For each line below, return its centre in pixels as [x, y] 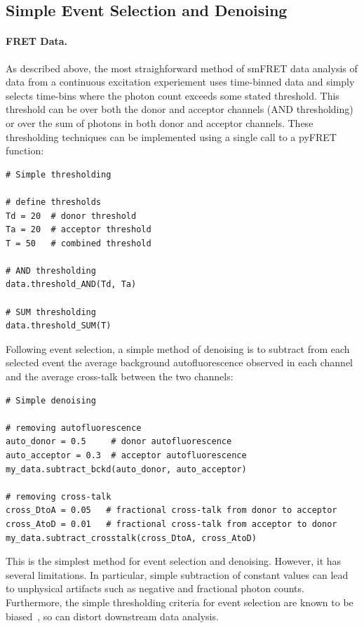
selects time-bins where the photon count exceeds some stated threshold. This [173, 95]
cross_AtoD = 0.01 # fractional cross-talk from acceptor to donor [171, 524]
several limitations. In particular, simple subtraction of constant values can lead [177, 574]
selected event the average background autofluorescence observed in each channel [179, 362]
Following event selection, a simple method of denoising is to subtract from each [178, 348]
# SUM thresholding [51, 312]
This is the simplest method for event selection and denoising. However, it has [174, 561]
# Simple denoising [51, 400]
